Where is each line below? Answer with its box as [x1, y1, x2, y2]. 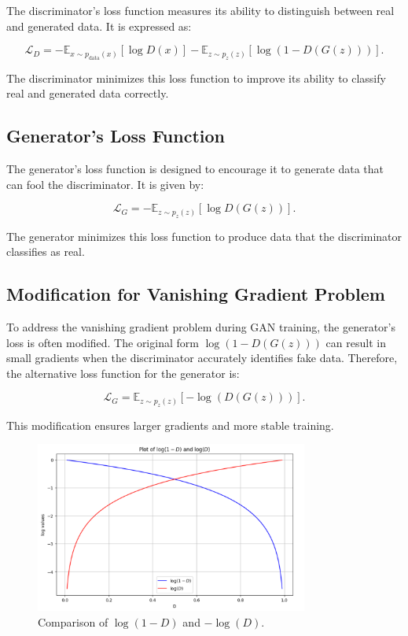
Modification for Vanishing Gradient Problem [6, 282, 385, 306]
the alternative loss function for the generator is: [6, 364, 240, 381]
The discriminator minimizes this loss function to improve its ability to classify [6, 69, 386, 86]
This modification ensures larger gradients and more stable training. [6, 416, 334, 433]
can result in [325, 334, 386, 350]
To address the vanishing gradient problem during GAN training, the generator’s [6, 318, 396, 335]
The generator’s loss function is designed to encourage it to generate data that [6, 160, 384, 176]
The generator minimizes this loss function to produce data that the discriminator [6, 227, 402, 244]
